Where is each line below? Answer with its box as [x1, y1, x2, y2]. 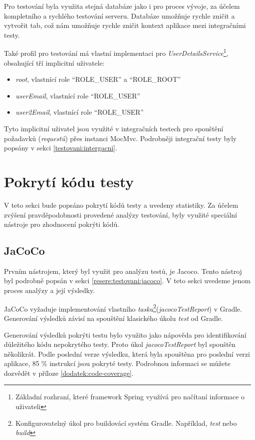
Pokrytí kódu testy [4, 171, 134, 191]
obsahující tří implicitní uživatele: [4, 57, 105, 68]
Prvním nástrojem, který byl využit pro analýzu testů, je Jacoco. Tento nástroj [4, 266, 242, 276]
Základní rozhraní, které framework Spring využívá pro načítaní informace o [15, 391, 245, 402]
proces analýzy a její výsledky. [4, 285, 95, 295]
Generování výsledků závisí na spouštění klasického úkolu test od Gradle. [4, 313, 223, 323]
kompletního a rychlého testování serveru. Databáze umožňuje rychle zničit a [4, 10, 235, 21]
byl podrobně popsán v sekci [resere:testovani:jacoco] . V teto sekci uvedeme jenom [4, 275, 251, 286]
